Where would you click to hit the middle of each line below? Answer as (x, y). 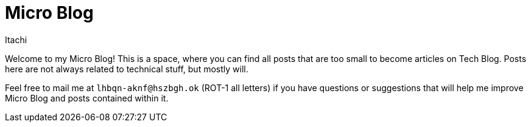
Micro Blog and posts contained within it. (87, 98)
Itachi (16, 39)
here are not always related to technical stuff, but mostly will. (127, 69)
